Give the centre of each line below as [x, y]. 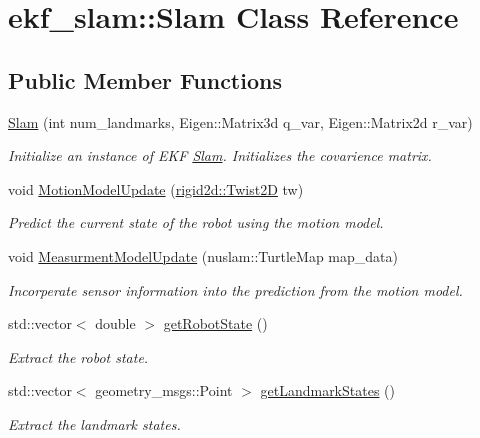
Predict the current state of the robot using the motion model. [196, 222]
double [115, 323]
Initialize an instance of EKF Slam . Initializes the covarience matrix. [220, 155]
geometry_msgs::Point [164, 390]
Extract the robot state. [78, 356]
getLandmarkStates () [327, 390]
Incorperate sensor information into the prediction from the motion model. [235, 289]
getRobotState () [215, 323]
